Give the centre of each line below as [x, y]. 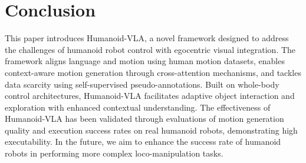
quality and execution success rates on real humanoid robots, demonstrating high [151, 130]
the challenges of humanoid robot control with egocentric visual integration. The [150, 49]
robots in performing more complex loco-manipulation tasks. [114, 153]
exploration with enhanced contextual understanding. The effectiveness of [138, 107]
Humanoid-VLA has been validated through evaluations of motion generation [144, 119]
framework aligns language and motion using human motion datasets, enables [145, 61]
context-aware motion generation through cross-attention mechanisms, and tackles [153, 72]
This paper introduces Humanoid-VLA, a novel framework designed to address [147, 38]
